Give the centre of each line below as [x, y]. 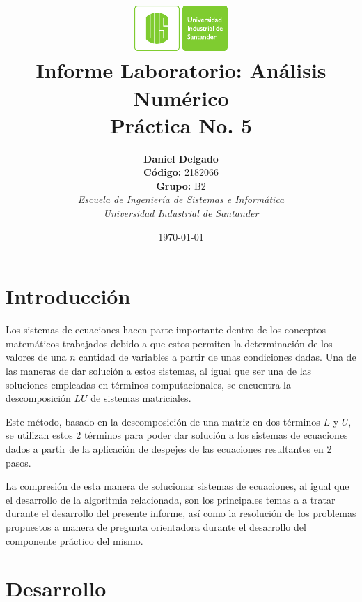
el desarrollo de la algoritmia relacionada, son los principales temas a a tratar [171, 499]
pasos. [18, 462]
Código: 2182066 [181, 172]
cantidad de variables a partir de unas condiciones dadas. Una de [218, 357]
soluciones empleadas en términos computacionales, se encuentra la [148, 384]
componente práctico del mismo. [74, 540]
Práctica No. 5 [181, 125]
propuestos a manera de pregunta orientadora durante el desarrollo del [156, 526]
